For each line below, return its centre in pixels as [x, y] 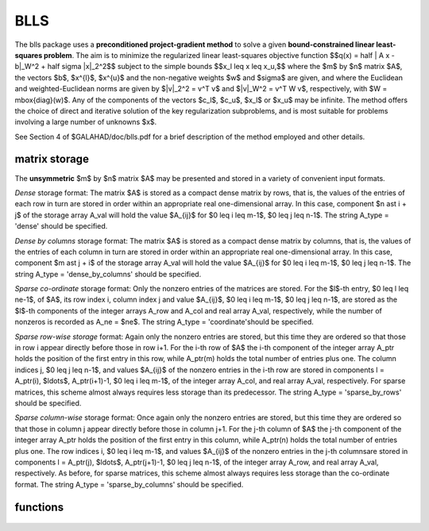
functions [39, 507]
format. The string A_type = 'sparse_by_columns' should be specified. [129, 484]
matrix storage [52, 159]
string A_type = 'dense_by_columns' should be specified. [108, 274]
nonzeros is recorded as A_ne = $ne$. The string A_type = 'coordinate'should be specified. [164, 322]
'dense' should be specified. [61, 226]
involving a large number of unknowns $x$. [86, 122]
